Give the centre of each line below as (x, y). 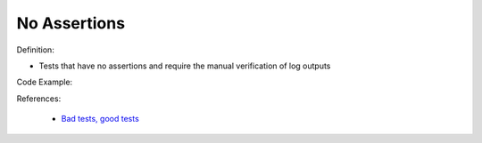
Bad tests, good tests (100, 119)
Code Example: (45, 82)
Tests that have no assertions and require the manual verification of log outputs (185, 66)
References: (39, 99)
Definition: (36, 50)
